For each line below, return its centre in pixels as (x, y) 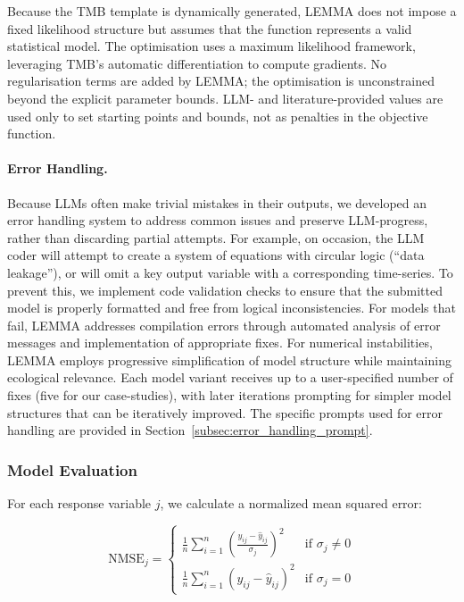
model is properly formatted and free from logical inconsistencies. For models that (232, 308)
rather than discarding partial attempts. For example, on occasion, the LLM (216, 237)
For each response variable (79, 503)
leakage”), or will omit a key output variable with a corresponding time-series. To (230, 272)
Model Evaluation (72, 469)
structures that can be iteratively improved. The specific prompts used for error (225, 412)
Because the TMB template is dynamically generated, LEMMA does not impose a (232, 11)
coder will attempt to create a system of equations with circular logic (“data (216, 255)
